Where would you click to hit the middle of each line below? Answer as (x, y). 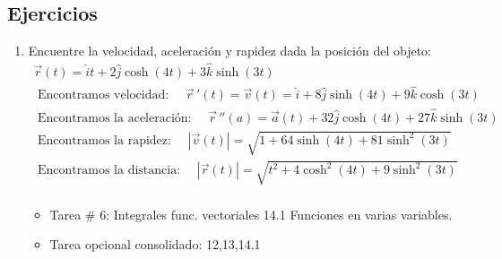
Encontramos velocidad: (104, 95)
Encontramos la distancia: (109, 171)
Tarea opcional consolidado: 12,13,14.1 (155, 244)
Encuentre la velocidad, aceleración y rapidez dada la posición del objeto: (229, 51)
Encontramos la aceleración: (115, 118)
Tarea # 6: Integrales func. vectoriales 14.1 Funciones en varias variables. (251, 214)
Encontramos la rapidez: (104, 140)
